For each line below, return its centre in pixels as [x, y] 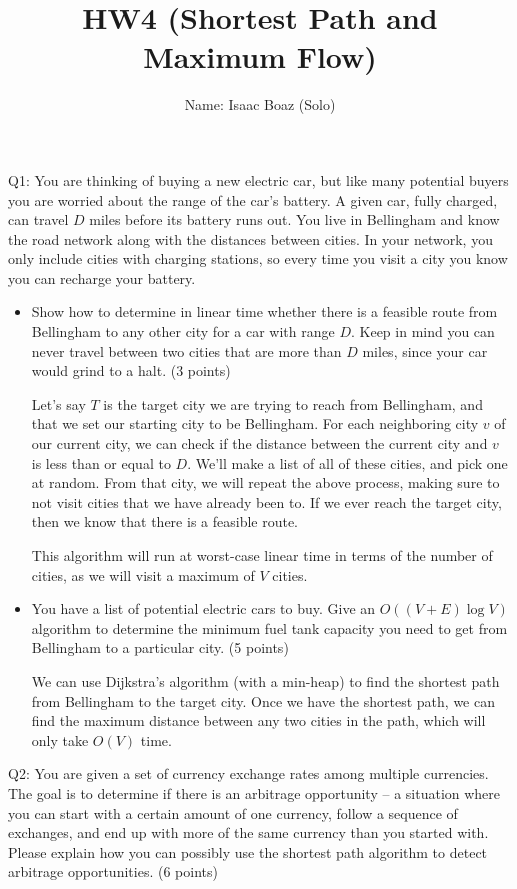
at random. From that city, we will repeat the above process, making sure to [265, 482]
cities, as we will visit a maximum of [143, 574]
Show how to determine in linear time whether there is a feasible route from [264, 311]
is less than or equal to [101, 462]
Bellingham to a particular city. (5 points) [160, 647]
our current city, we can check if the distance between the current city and [259, 443]
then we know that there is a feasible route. [165, 521]
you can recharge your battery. [102, 277]
